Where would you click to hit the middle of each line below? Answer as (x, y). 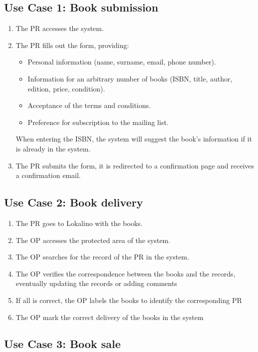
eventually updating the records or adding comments (96, 283)
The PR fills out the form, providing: (72, 45)
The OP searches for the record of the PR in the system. (102, 257)
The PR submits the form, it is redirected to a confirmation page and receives (135, 165)
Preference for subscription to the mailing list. (98, 122)
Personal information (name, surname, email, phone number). (122, 62)
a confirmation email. (48, 175)
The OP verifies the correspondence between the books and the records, (126, 273)
